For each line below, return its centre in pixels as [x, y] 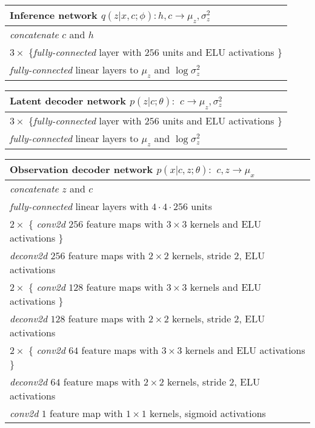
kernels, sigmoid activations [208, 413]
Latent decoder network [68, 101]
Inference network [54, 15]
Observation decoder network [81, 169]
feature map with [86, 413]
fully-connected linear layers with [79, 206]
